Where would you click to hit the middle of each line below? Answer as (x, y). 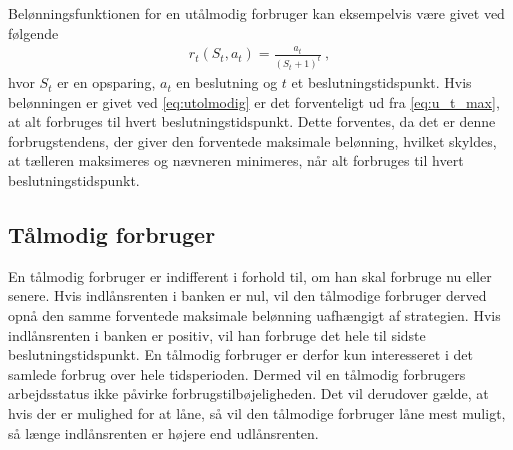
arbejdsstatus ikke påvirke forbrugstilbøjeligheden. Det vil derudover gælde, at (248, 393)
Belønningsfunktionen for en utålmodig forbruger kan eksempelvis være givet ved (256, 13)
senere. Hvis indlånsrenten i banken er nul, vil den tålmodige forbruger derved (247, 295)
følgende (33, 32)
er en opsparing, (106, 82)
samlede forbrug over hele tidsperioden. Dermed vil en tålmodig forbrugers (237, 373)
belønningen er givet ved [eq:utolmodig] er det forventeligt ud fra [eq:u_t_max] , (254, 101)
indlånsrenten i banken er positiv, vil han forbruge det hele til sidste (217, 334)
